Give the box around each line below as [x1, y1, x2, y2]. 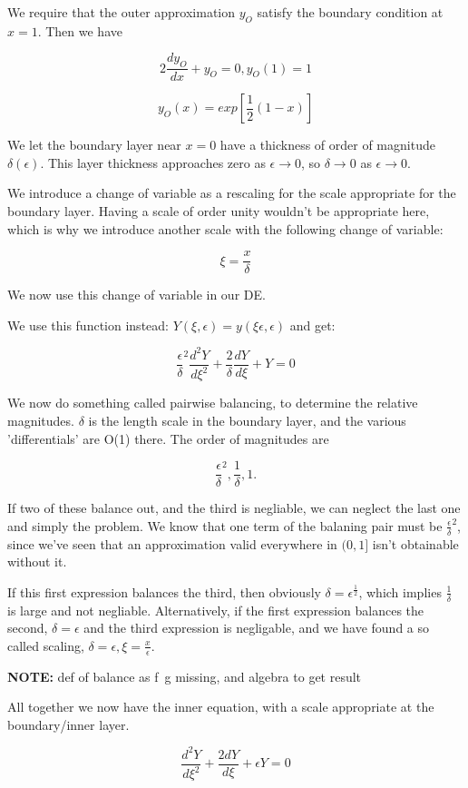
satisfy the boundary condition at [257, 3, 444, 21]
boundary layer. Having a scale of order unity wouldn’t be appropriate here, [7, 202, 430, 220]
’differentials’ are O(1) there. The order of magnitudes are [7, 428, 329, 448]
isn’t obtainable [372, 534, 459, 553]
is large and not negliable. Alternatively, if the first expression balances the [7, 600, 424, 619]
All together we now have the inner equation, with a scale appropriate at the [7, 697, 434, 716]
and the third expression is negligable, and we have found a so [83, 618, 430, 637]
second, [7, 618, 48, 637]
